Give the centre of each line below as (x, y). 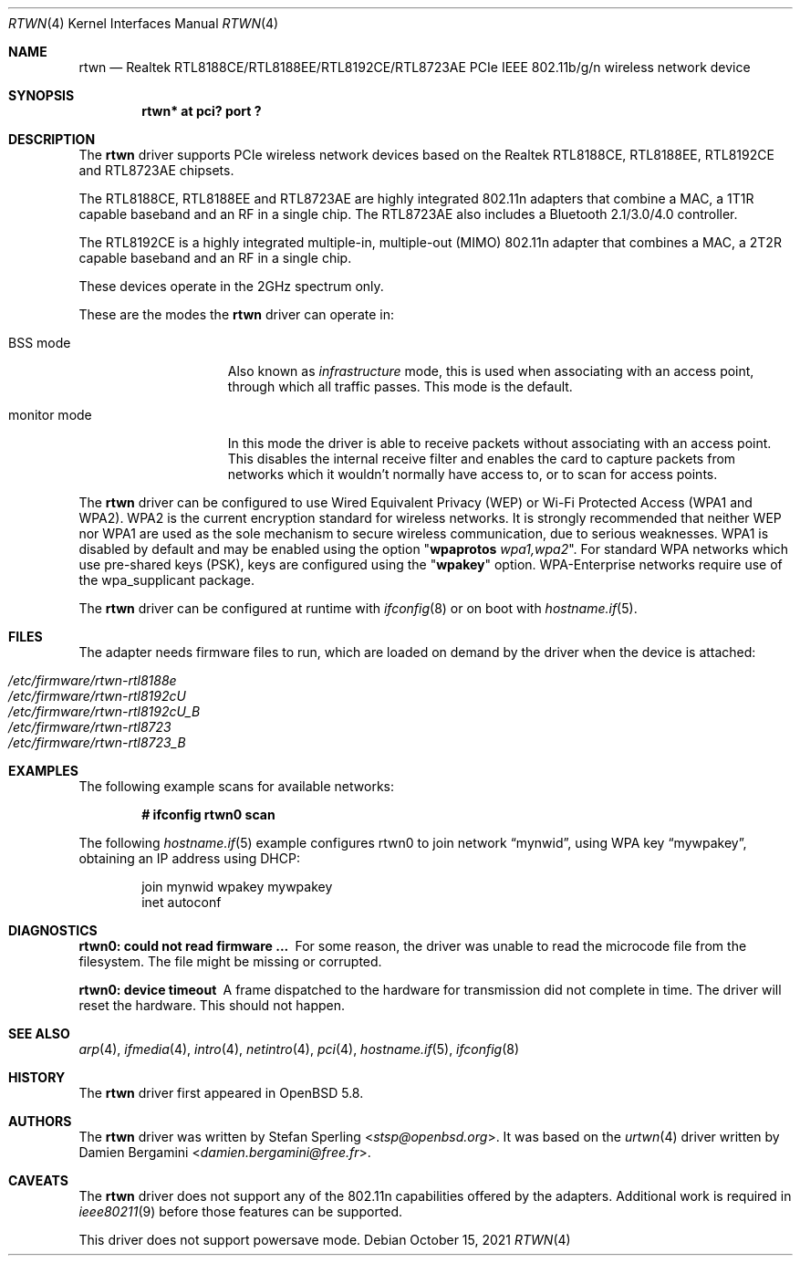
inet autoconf (182, 902)
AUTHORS (40, 1121)
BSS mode (40, 343)
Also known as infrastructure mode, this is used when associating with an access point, (491, 371)
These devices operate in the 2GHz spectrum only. (231, 286)
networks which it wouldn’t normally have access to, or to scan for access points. (473, 474)
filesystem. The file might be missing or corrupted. (230, 961)
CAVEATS (38, 1180)
